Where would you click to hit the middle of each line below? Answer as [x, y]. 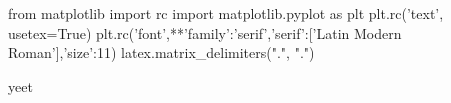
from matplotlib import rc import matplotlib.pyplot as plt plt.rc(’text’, [226, 13]
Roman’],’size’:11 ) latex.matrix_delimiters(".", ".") [161, 52]
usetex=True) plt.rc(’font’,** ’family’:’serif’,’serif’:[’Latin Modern [205, 32]
